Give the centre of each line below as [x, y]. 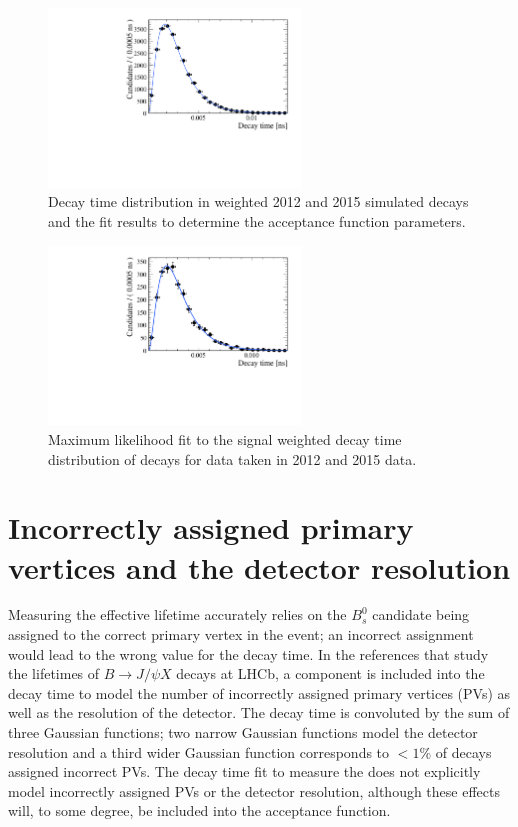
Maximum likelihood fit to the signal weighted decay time [225, 438]
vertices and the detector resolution [259, 566]
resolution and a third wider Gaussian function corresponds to [199, 751]
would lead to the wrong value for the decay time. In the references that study [248, 653]
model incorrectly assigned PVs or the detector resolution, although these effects [254, 790]
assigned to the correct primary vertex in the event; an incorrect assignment [241, 634]
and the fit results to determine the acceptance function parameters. [257, 220]
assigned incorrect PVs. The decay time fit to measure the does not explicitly [244, 771]
